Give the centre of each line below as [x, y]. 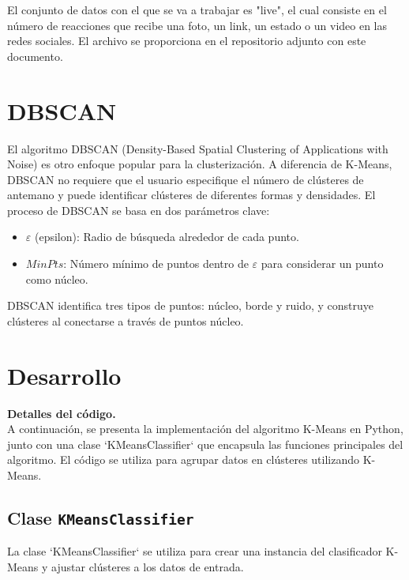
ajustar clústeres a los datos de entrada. [148, 566]
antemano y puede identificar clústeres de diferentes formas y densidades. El [191, 195]
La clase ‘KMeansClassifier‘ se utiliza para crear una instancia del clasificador [195, 551]
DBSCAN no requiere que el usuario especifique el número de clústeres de [186, 179]
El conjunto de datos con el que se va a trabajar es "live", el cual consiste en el [197, 9]
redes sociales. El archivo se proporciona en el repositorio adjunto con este [187, 41]
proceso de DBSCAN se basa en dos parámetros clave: [139, 210]
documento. [35, 56]
